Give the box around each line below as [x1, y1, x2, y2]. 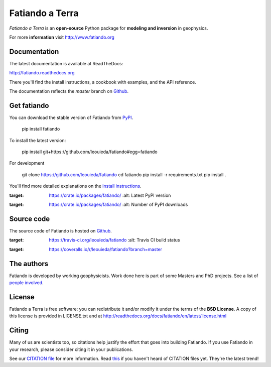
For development [9, 160, 45, 166]
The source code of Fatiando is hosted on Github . [9, 227, 112, 233]
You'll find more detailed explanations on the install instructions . [9, 183, 142, 189]
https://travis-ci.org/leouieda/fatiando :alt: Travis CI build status [49, 237, 180, 243]
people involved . [9, 280, 44, 286]
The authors [9, 259, 49, 268]
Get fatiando [9, 101, 49, 110]
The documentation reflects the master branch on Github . [9, 88, 129, 94]
